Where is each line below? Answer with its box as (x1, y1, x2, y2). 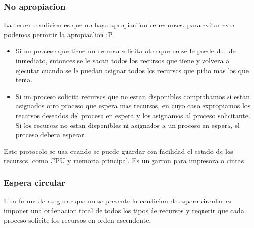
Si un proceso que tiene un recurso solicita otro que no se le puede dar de (15, 46, 236, 56)
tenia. (15, 75, 33, 85)
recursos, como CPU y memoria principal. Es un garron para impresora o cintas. (4, 155, 246, 166)
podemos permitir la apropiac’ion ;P (4, 29, 113, 39)
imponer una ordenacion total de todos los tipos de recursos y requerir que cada (4, 205, 244, 215)
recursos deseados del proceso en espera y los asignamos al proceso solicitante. (15, 110, 250, 120)
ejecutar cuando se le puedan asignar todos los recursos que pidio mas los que (15, 65, 249, 75)
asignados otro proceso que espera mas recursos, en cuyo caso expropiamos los (15, 101, 251, 111)
